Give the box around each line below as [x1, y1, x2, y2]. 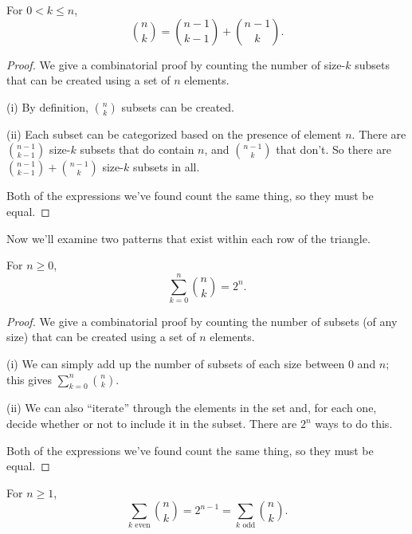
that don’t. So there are [276, 141, 392, 158]
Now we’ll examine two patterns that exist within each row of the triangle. [6, 230, 371, 246]
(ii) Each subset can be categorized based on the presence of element [6, 125, 342, 142]
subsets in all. [132, 159, 200, 175]
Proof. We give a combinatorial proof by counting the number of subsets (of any [6, 312, 398, 329]
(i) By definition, [6, 98, 88, 115]
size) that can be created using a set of [6, 328, 196, 345]
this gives [6, 371, 52, 387]
